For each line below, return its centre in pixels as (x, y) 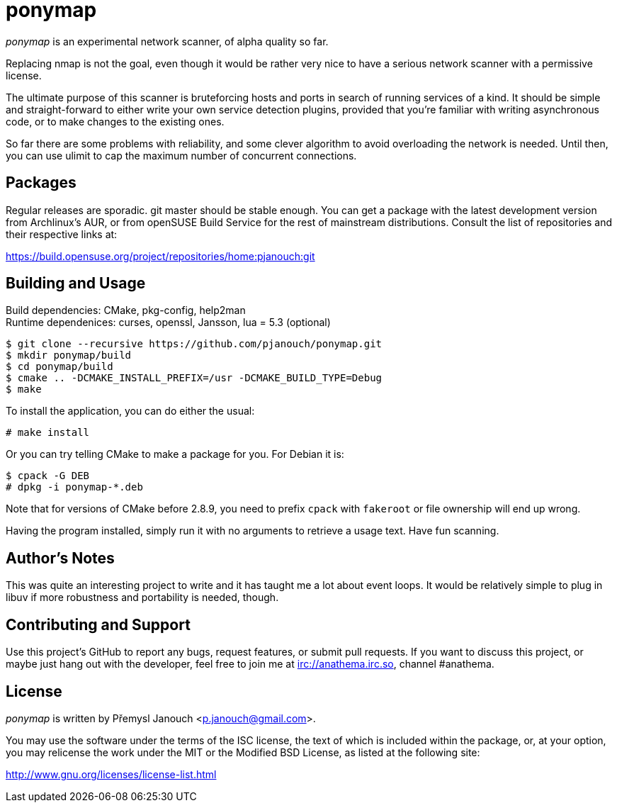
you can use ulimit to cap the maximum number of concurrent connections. (181, 155)
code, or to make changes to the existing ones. (115, 121)
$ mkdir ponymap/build (69, 355)
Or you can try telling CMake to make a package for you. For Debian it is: (175, 454)
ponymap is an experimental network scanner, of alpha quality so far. (167, 41)
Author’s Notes (60, 558)
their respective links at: (62, 234)
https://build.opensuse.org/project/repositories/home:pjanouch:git (160, 256)
